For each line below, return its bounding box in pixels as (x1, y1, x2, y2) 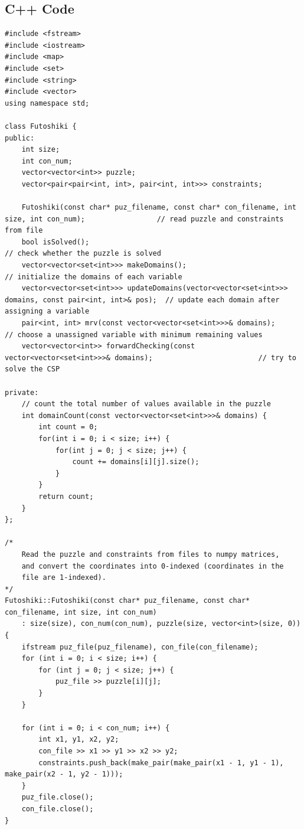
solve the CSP (5, 365, 60, 374)
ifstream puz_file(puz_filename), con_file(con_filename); (21, 642, 259, 651)
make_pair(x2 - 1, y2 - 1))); (5, 770, 123, 779)
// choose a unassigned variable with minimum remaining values (5, 330, 263, 339)
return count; (38, 492, 94, 501)
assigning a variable (5, 307, 90, 316)
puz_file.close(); (21, 793, 94, 802)
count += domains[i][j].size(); (72, 458, 200, 466)
